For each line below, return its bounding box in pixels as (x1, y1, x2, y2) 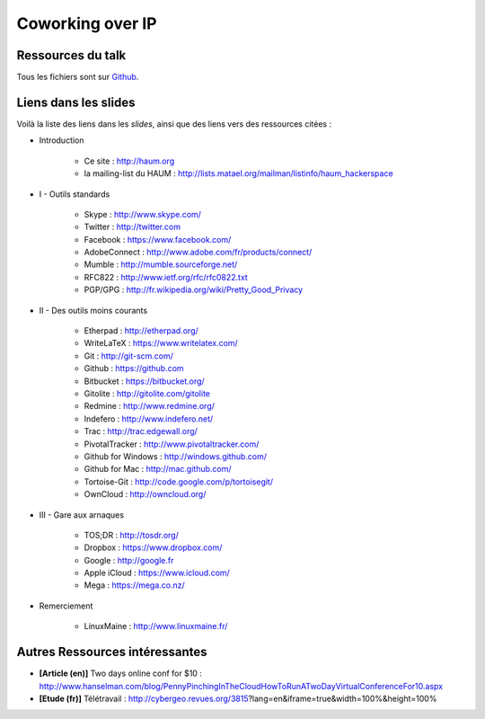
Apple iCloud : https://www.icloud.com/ (84, 567, 231, 579)
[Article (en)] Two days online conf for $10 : (39, 668, 202, 679)
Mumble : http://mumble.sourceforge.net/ (84, 259, 238, 270)
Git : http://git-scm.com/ (84, 351, 174, 361)
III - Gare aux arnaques (39, 509, 125, 520)
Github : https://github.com (84, 363, 184, 374)
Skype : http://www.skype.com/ (84, 209, 202, 219)
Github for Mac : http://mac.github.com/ (84, 464, 232, 475)
